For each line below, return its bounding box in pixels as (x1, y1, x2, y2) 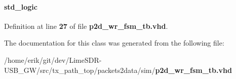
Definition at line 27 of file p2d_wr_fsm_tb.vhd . (4, 20, 168, 31)
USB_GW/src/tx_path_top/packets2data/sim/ (4, 64, 155, 75)
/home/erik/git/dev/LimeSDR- (4, 54, 102, 65)
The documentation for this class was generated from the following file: (4, 37, 224, 48)
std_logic (4, 1, 37, 12)
